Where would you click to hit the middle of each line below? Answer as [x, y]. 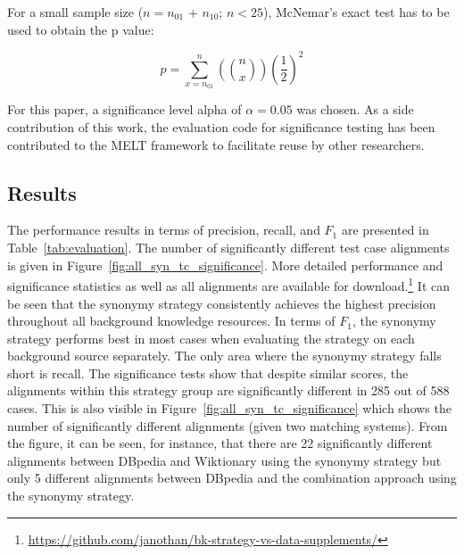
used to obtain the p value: [81, 29]
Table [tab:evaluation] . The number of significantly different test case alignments [228, 248]
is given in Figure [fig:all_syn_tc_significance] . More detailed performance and [225, 265]
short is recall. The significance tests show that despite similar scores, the [208, 373]
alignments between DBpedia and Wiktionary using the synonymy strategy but [224, 460]
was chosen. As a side [355, 109]
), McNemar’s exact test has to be [356, 12]
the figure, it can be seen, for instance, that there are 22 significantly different [220, 443]
